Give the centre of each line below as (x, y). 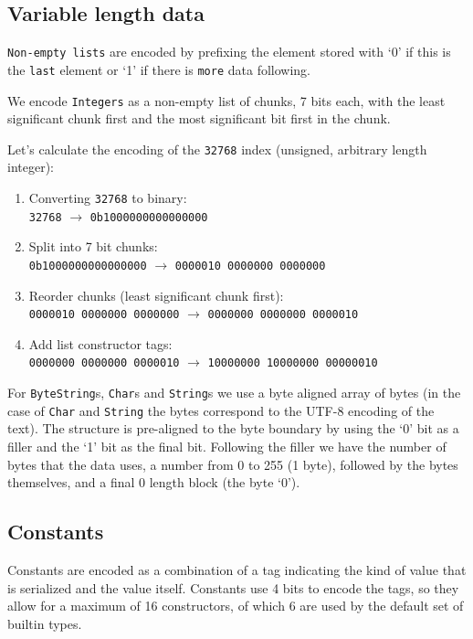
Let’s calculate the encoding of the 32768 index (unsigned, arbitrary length (217, 149)
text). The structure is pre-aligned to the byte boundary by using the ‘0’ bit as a (233, 428)
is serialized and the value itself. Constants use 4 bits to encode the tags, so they (233, 587)
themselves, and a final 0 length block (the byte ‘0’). (154, 482)
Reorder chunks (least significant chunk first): (156, 295)
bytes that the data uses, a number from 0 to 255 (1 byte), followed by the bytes (233, 464)
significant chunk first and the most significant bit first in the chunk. (199, 118)
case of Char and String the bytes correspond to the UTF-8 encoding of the (221, 410)
